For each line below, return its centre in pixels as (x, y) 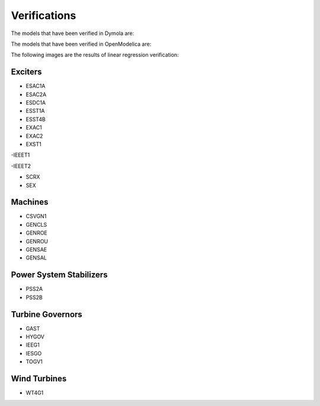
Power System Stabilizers (59, 275)
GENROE (36, 233)
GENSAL (36, 258)
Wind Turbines (39, 378)
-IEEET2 (21, 166)
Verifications (44, 15)
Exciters (26, 72)
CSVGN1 (36, 216)
